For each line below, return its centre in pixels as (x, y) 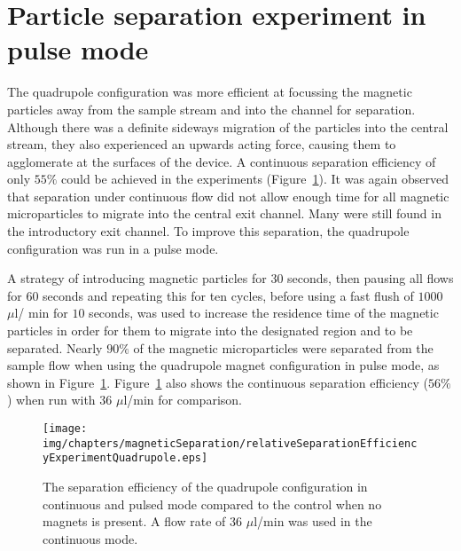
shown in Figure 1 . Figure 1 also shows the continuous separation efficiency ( (218, 382)
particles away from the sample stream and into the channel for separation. (211, 109)
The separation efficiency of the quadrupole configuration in (205, 486)
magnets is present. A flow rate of (134, 521)
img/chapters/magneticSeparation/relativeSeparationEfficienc (230, 443)
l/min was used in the (313, 521)
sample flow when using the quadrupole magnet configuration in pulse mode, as (223, 365)
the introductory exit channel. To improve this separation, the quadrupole (208, 231)
